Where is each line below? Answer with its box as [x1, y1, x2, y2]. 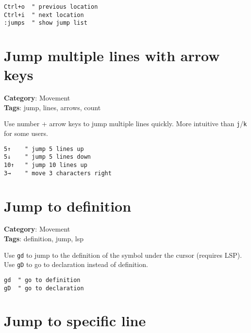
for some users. [4, 128, 48, 138]
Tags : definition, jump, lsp [4, 233, 84, 244]
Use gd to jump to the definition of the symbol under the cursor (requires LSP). [4, 250, 242, 260]
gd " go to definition [4, 276, 81, 283]
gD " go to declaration [4, 284, 84, 292]
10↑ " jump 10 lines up [4, 162, 87, 169]
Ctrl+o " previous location [4, 3, 98, 10]
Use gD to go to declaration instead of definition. [4, 259, 148, 269]
